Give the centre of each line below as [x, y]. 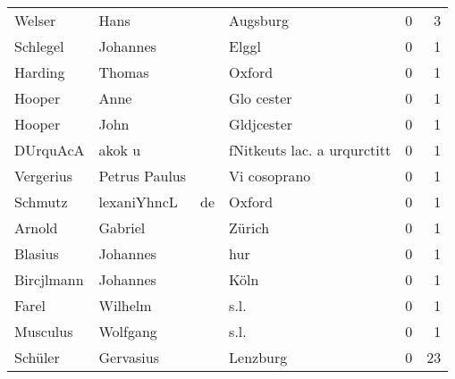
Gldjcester [261, 124]
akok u [120, 150]
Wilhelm [125, 305]
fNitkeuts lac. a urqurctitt [310, 150]
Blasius [37, 253]
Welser [35, 20]
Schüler [37, 357]
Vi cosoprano [270, 176]
